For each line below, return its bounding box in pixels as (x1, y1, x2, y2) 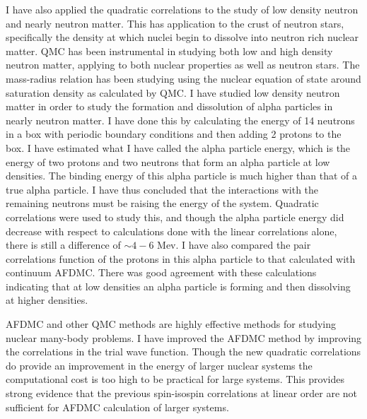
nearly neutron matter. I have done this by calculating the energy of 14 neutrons (6, 112, 355, 127)
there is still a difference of (6, 237, 121, 252)
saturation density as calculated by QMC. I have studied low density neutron (6, 85, 340, 100)
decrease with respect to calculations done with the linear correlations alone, (6, 223, 337, 238)
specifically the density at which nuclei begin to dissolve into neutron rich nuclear (6, 30, 359, 45)
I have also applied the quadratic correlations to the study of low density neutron (6, 2, 359, 16)
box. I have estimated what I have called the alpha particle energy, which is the (6, 140, 351, 155)
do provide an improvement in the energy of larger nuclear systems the (6, 358, 313, 372)
